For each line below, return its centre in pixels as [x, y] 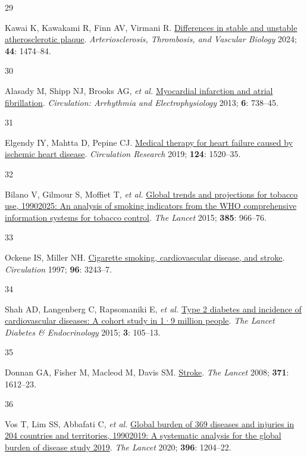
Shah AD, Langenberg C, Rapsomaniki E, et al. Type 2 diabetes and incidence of [153, 309]
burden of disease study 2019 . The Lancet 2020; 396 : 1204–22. [118, 447]
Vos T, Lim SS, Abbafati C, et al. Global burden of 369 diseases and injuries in [150, 423]
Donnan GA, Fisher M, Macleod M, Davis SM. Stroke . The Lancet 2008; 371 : [147, 372]
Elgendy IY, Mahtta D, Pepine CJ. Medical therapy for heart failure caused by [149, 142]
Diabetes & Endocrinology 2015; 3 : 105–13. [83, 332]
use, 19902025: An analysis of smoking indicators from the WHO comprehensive [151, 206]
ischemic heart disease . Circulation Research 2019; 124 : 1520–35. [123, 154]
